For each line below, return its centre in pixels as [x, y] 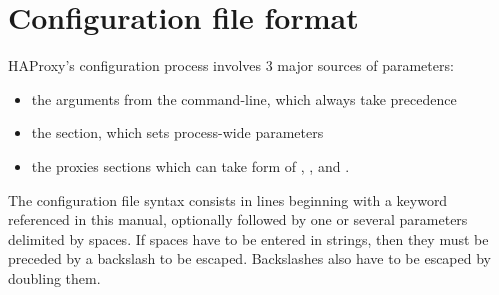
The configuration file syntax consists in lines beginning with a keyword [228, 199]
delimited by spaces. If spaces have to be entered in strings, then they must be [248, 238]
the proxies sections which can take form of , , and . [190, 165]
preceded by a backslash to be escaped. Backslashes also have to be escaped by [249, 258]
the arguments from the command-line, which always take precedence [244, 98]
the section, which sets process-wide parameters [177, 132]
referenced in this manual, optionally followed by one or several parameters [238, 219]
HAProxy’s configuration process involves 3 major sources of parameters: [231, 65]
